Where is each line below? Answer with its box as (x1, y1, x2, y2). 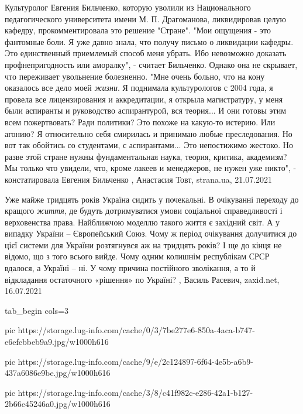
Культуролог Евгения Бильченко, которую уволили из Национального (5, 1, 251, 13)
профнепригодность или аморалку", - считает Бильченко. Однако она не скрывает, (5, 58, 298, 70)
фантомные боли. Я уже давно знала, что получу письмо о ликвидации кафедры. (5, 35, 294, 47)
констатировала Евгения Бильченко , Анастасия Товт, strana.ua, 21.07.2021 (5, 173, 273, 185)
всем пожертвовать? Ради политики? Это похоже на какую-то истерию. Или (5, 115, 276, 128)
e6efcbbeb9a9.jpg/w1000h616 (5, 336, 109, 348)
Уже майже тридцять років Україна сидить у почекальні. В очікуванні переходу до (5, 193, 299, 205)
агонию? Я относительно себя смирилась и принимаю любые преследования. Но (5, 127, 292, 139)
